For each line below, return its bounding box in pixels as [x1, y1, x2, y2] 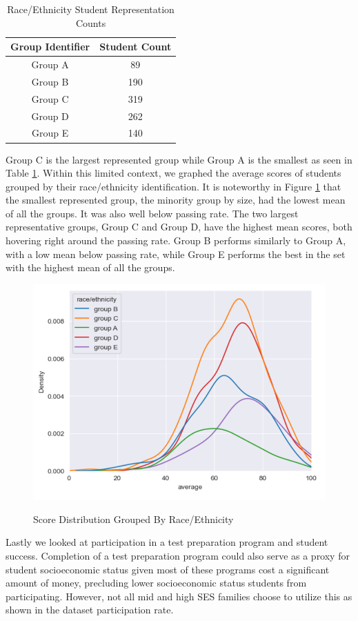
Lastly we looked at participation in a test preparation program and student [6, 535, 328, 549]
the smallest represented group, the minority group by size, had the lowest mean [6, 193, 346, 207]
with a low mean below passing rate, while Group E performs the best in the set [6, 246, 346, 261]
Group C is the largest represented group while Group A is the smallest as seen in [6, 152, 352, 166]
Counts [75, 15, 106, 30]
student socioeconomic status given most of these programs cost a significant [6, 562, 330, 576]
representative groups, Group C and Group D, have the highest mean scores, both [6, 219, 352, 234]
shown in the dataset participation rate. [6, 602, 174, 617]
